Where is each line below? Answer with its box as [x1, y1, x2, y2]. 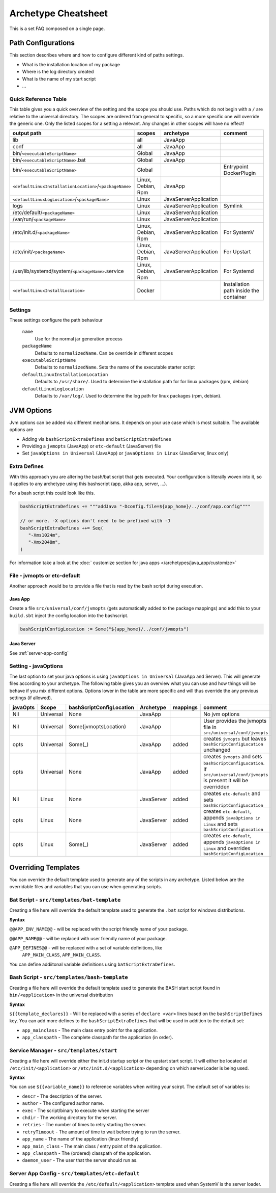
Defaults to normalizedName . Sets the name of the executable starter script [35, 364, 195, 370]
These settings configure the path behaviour [9, 317, 103, 323]
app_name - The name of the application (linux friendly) [22, 1136, 139, 1142]
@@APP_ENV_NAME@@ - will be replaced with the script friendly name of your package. [9, 926, 188, 932]
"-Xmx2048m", [28, 539, 61, 545]
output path [12, 130, 42, 137]
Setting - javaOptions [9, 662, 64, 670]
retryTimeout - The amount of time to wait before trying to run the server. [22, 1129, 181, 1135]
